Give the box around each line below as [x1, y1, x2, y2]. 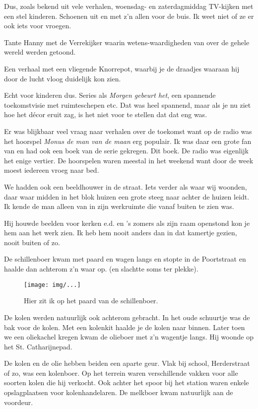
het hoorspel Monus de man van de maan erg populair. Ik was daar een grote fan [4, 136, 252, 146]
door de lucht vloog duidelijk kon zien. [4, 73, 121, 83]
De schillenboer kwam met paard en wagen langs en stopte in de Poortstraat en [4, 254, 246, 264]
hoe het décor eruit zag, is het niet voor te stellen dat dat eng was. [4, 109, 207, 120]
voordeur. [4, 397, 33, 407]
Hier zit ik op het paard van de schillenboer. [24, 295, 158, 306]
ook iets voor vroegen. [4, 20, 71, 31]
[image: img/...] [24, 281, 81, 288]
